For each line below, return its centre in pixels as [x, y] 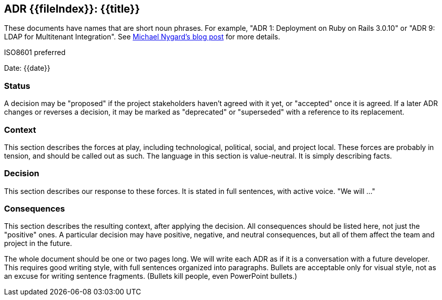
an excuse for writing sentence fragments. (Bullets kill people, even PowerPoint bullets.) [151, 276]
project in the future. [38, 243]
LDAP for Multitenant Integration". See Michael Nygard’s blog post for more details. [142, 37]
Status [17, 86]
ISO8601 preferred [35, 53]
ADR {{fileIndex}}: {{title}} [72, 9]
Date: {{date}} [27, 68]
